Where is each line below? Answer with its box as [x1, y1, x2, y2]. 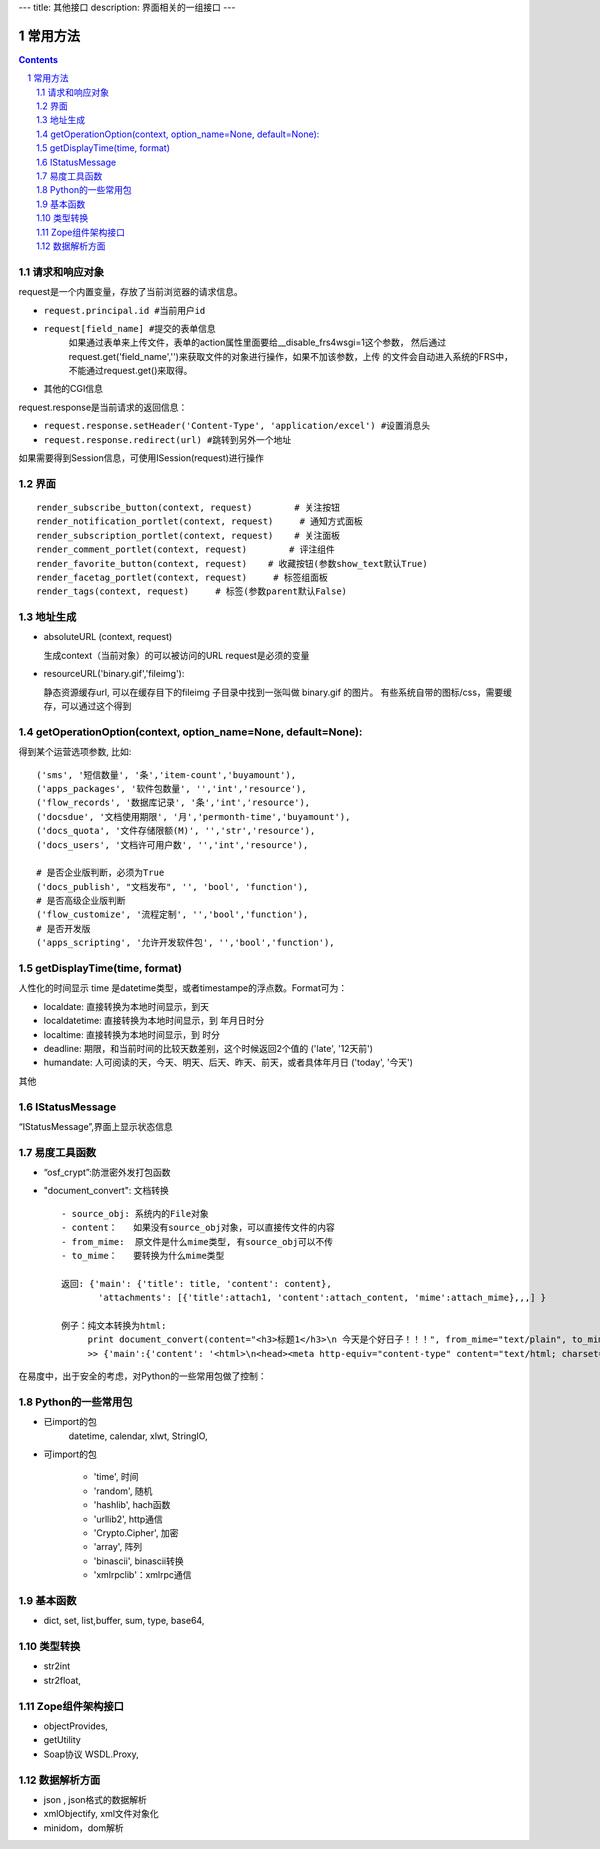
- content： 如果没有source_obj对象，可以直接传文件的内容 [61, 1222, 335, 1234]
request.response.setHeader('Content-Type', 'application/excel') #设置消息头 [43, 420, 430, 432]
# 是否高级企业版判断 [36, 895, 126, 907]
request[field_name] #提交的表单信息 [43, 323, 217, 334]
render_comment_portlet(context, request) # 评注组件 [36, 544, 335, 555]
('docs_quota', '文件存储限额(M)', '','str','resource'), [36, 825, 316, 837]
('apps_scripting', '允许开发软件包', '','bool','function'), [36, 937, 335, 949]
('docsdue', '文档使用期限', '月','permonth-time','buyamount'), [36, 811, 351, 822]
